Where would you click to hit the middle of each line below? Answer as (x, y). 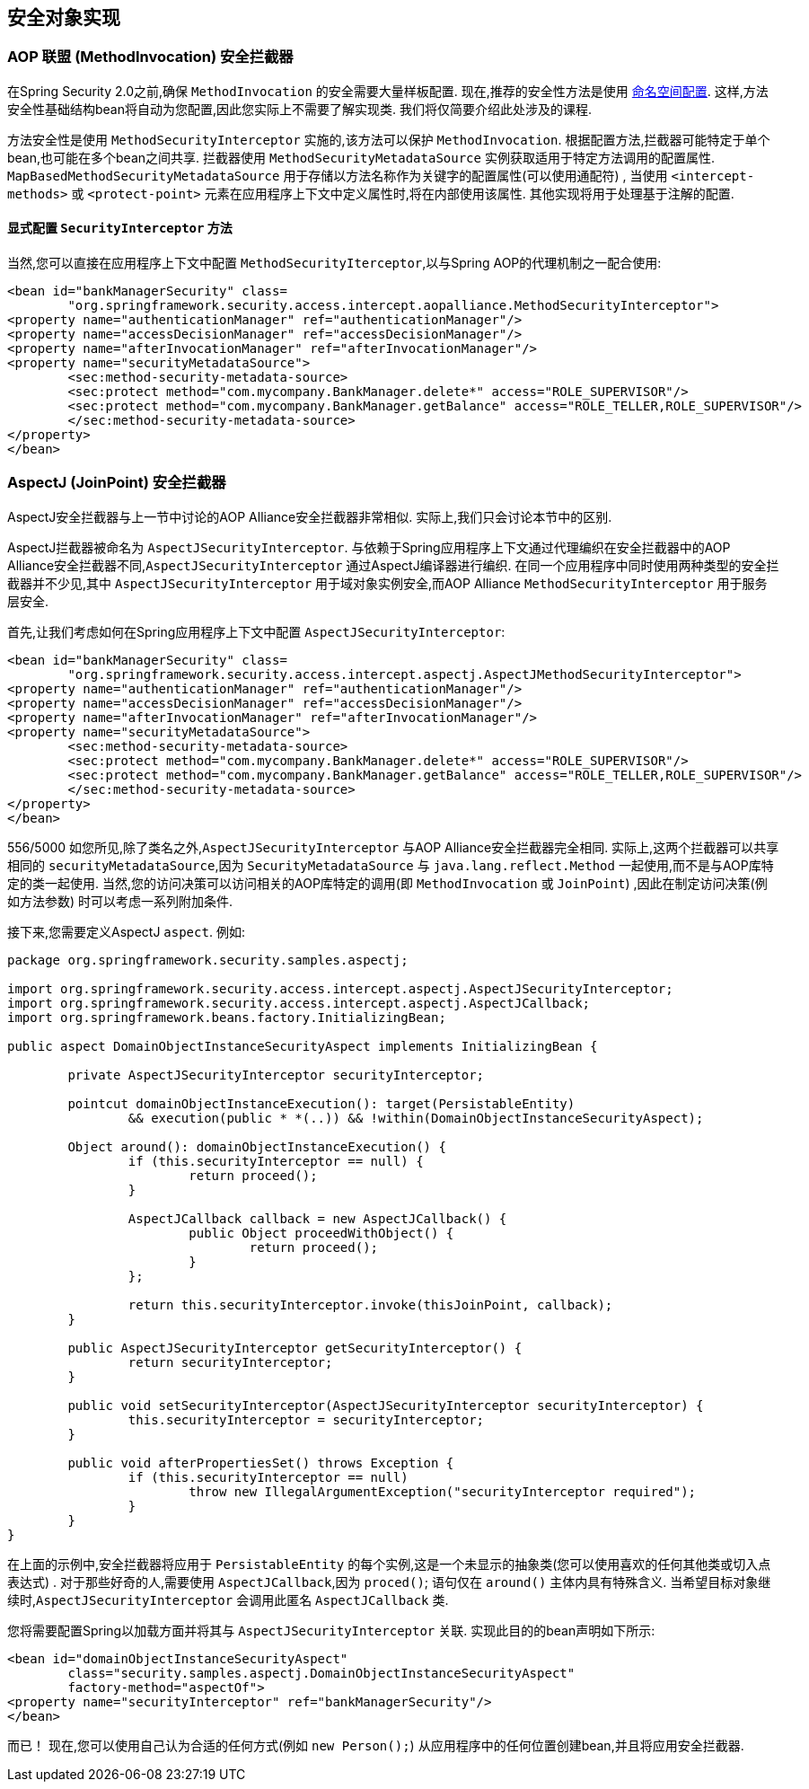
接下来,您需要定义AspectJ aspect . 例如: (126, 931)
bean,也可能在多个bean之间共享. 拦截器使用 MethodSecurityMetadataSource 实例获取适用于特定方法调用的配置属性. (361, 157)
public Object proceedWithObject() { (321, 1233)
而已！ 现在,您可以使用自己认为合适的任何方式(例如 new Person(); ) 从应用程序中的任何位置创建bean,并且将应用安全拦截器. (376, 1745)
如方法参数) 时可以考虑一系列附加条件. (120, 901)
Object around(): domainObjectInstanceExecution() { (257, 1146)
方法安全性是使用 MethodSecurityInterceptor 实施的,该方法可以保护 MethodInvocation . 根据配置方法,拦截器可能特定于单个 (389, 139)
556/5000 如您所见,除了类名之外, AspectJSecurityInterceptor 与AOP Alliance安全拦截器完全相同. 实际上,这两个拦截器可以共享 (393, 847)
